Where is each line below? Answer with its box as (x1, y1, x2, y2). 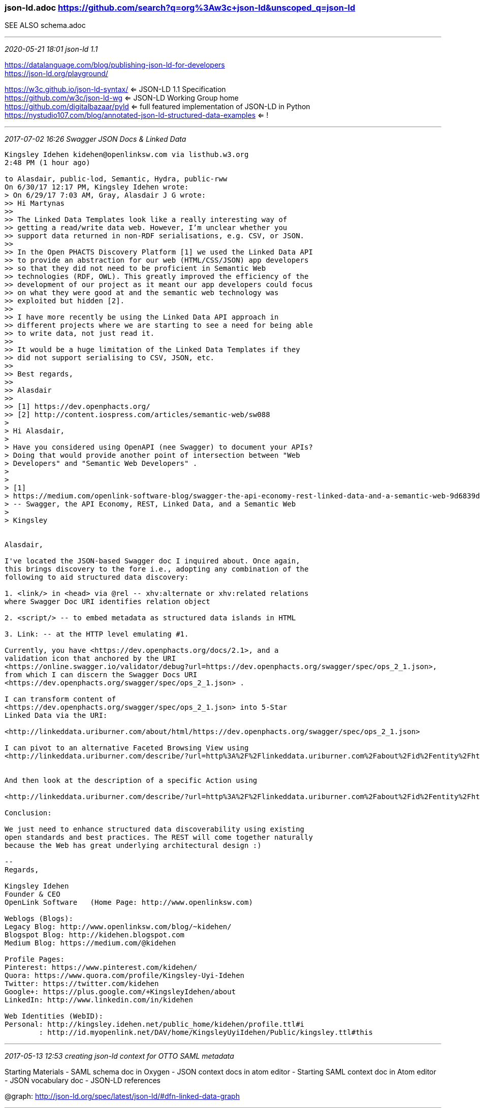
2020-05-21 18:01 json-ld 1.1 (5, 45, 98, 54)
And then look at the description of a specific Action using (5, 776, 258, 785)
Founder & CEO (5, 890, 60, 899)
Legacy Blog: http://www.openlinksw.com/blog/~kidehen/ (5, 923, 232, 931)
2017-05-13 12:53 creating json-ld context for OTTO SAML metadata (5, 1052, 234, 1061)
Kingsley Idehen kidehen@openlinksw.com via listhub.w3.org (5, 150, 249, 159)
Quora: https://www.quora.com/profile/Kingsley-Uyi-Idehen (5, 971, 245, 980)
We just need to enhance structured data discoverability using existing (5, 825, 305, 834)
